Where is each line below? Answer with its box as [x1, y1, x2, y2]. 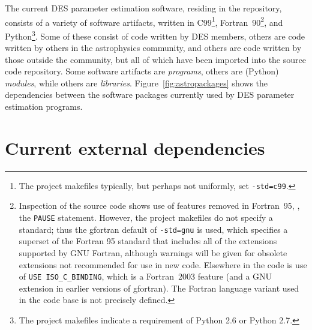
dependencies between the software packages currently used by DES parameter [5, 88, 295, 101]
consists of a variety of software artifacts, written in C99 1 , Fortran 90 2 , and [5, 14, 283, 28]
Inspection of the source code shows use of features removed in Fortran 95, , [19, 199, 300, 212]
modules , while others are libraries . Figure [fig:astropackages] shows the [5, 76, 268, 89]
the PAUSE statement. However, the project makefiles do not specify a [19, 211, 273, 224]
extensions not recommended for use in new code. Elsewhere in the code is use [19, 258, 307, 271]
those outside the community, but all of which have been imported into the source [5, 53, 306, 65]
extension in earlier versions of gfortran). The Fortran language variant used [19, 281, 299, 294]
